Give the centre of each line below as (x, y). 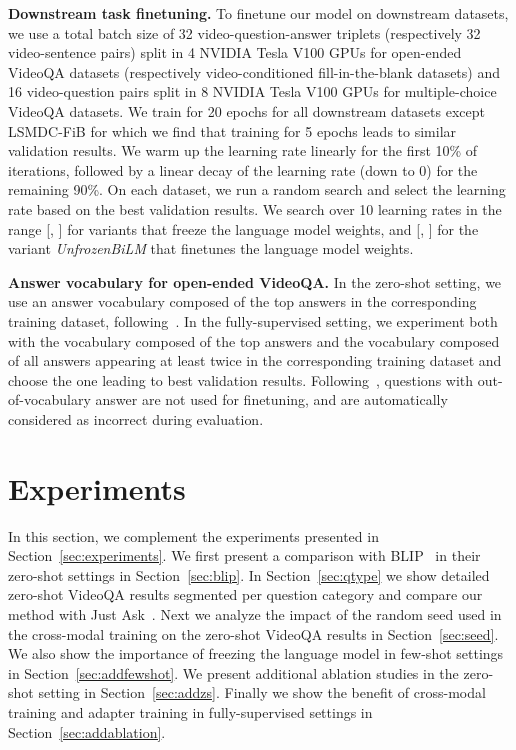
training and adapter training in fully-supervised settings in (190, 711)
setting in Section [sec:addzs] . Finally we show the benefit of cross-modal (262, 692)
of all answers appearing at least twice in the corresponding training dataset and (255, 360)
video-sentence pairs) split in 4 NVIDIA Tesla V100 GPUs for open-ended (235, 52)
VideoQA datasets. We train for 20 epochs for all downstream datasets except (246, 110)
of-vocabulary (49, 399)
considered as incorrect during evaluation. (136, 418)
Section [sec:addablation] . (87, 731)
